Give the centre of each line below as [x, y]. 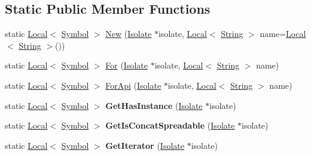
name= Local [283, 34]
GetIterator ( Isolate [145, 145]
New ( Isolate [129, 34]
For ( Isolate [126, 65]
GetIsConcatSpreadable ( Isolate [170, 125]
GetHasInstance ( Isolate [154, 105]
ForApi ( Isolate [133, 85]
